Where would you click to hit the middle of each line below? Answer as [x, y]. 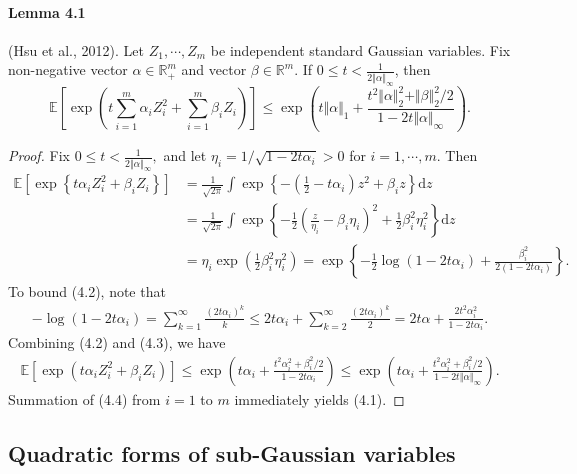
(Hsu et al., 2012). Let [76, 49]
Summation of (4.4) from [84, 398]
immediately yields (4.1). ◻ [319, 398]
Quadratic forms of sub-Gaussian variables [232, 452]
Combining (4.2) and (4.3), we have [117, 342]
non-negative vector [68, 69]
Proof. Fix [39, 155]
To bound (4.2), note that [87, 291]
